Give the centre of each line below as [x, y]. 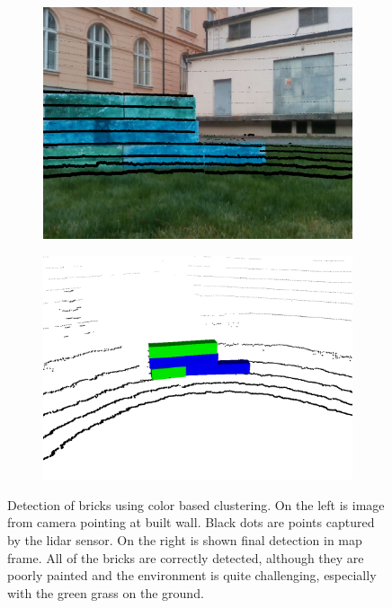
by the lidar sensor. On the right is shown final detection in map [185, 539]
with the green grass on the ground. [106, 592]
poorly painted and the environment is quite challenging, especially [192, 575]
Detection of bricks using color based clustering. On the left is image [196, 504]
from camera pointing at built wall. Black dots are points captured [191, 522]
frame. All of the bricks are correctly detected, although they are [186, 557]
